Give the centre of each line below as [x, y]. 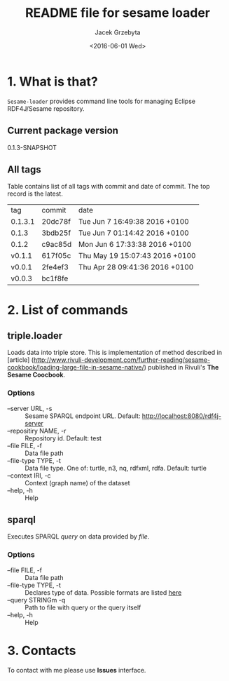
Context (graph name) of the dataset [78, 483]
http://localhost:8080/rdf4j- [182, 416]
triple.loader [35, 336]
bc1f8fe [55, 278]
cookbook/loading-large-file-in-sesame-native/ [76, 368]
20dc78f [56, 222]
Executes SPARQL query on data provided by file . [78, 537]
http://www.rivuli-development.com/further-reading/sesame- [122, 360]
